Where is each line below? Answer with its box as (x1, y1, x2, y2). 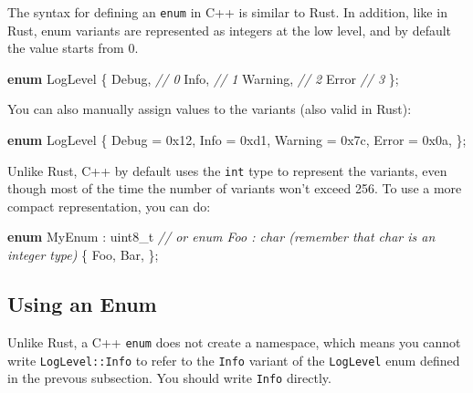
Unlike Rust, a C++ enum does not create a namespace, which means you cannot (7, 332, 461, 351)
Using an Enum (7, 290, 157, 318)
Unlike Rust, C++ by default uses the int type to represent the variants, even (7, 160, 447, 180)
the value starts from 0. (7, 38, 139, 57)
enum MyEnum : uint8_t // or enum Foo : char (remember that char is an (7, 227, 436, 246)
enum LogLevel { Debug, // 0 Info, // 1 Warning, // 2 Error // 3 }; (7, 68, 399, 88)
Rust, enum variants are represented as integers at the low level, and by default (7, 20, 452, 39)
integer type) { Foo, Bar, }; (7, 245, 159, 264)
